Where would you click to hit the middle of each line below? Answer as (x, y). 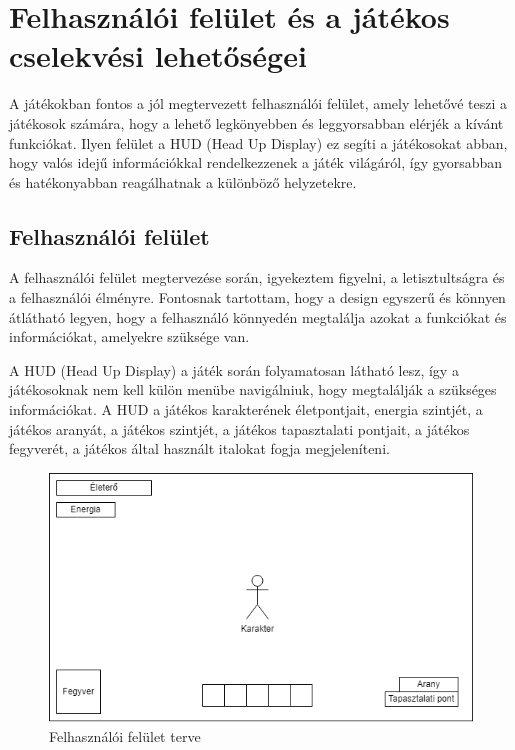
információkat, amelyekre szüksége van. (129, 336)
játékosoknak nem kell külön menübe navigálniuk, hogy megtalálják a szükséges (253, 389)
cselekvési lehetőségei (158, 55)
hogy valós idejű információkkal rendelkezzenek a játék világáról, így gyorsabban (256, 162)
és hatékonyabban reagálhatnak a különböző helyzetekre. (183, 181)
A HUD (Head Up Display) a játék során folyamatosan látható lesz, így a (234, 369)
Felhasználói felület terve (125, 736)
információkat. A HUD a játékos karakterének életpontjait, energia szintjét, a (246, 409)
